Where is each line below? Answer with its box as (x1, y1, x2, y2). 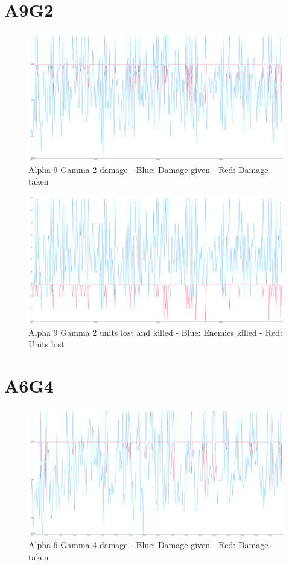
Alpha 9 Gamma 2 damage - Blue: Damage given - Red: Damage (28, 163, 268, 175)
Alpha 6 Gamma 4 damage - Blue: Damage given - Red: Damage (28, 538, 268, 551)
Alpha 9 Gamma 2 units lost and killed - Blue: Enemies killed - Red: (28, 326, 282, 338)
